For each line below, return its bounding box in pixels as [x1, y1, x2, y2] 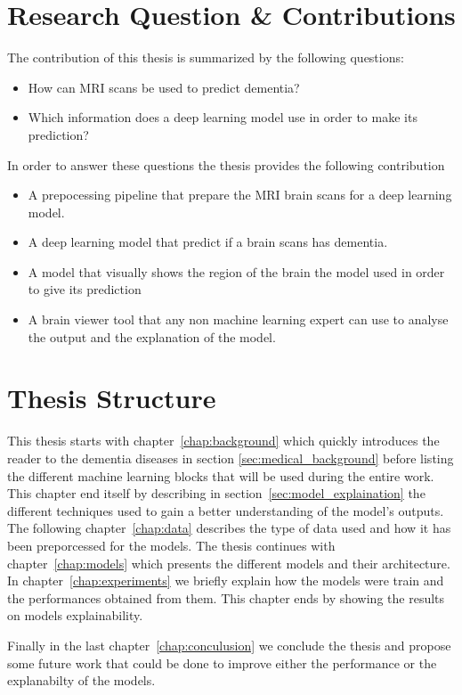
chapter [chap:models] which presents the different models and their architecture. [7, 553, 450, 572]
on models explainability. [7, 606, 143, 625]
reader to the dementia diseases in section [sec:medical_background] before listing [7, 448, 454, 467]
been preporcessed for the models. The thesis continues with [7, 536, 336, 554]
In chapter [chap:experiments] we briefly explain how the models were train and [7, 571, 444, 590]
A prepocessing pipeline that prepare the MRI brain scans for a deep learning [28, 185, 452, 204]
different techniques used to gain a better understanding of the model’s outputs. [7, 501, 444, 519]
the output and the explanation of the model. [28, 327, 276, 346]
